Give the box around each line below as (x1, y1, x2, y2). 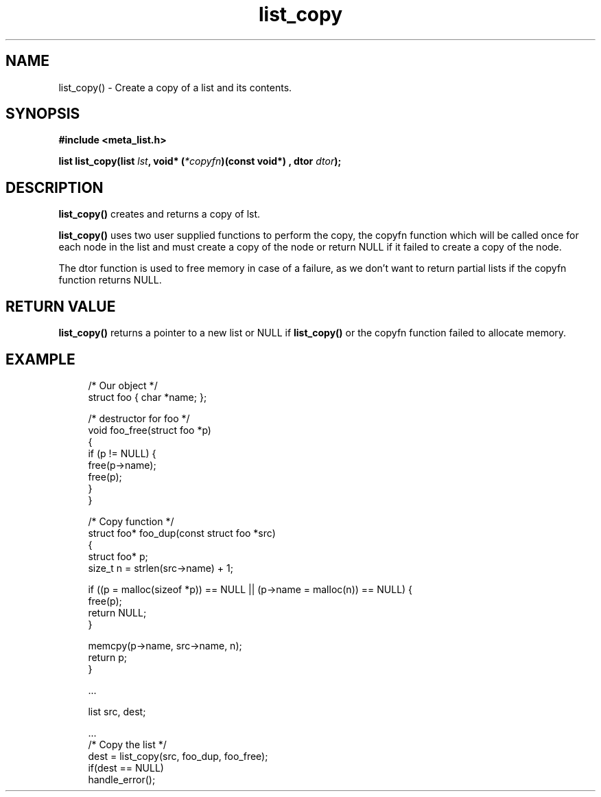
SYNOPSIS (5, 105, 80, 123)
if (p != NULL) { (88, 447, 156, 459)
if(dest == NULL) (88, 761, 164, 774)
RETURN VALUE (5, 297, 116, 315)
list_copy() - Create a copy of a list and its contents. (58, 81, 292, 93)
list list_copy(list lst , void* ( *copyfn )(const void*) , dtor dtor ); (58, 155, 342, 168)
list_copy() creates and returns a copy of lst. (58, 208, 261, 220)
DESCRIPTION (5, 178, 104, 196)
